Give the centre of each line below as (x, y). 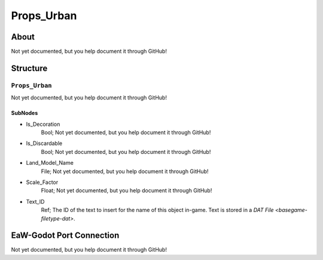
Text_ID (35, 201)
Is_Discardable (44, 143)
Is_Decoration (43, 124)
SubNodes (25, 113)
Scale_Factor (42, 182)
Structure (29, 68)
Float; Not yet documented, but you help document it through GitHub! (127, 191)
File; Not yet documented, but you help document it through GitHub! (125, 171)
